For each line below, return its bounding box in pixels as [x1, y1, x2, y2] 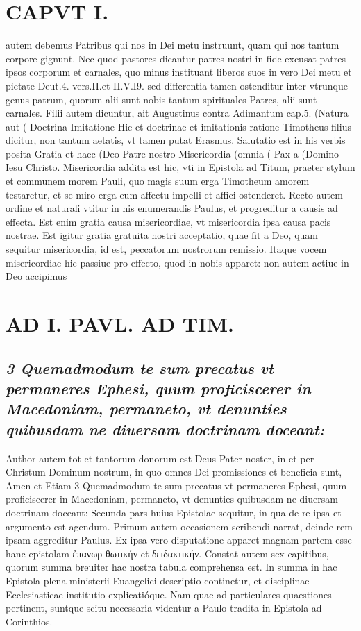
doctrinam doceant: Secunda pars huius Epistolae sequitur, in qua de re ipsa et [6, 505, 342, 519]
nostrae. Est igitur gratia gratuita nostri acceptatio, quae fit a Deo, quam [6, 228, 319, 242]
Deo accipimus [6, 269, 67, 283]
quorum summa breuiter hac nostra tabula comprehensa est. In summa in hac [6, 560, 337, 574]
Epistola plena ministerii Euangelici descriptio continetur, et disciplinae [6, 573, 310, 587]
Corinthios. [6, 614, 53, 628]
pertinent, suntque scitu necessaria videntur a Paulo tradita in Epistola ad [6, 600, 322, 615]
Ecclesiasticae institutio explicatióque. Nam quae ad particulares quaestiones [6, 587, 332, 601]
